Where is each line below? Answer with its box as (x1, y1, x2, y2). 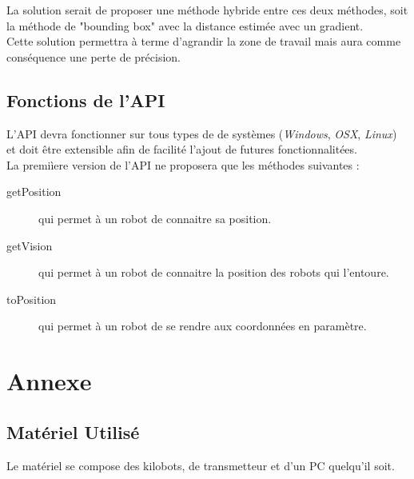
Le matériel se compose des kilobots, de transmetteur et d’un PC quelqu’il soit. (6, 457, 395, 473)
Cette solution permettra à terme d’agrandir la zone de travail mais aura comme (6, 33, 401, 50)
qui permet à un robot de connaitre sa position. (38, 210, 272, 226)
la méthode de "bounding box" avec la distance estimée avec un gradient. (6, 17, 364, 34)
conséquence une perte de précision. (6, 48, 181, 65)
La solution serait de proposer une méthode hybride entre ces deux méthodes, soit (6, 2, 408, 18)
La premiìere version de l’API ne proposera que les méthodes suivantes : (6, 156, 360, 173)
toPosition (6, 290, 57, 307)
